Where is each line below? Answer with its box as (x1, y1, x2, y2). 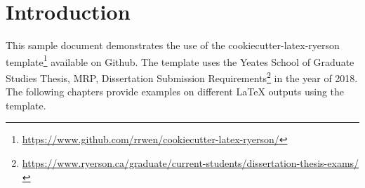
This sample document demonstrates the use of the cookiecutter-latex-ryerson (6, 38, 340, 53)
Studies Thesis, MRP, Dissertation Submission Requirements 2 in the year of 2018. (6, 68, 358, 85)
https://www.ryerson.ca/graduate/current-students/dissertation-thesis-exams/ (22, 156, 359, 170)
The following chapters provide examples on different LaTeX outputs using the (6, 84, 345, 99)
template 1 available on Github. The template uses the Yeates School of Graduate (6, 52, 354, 69)
